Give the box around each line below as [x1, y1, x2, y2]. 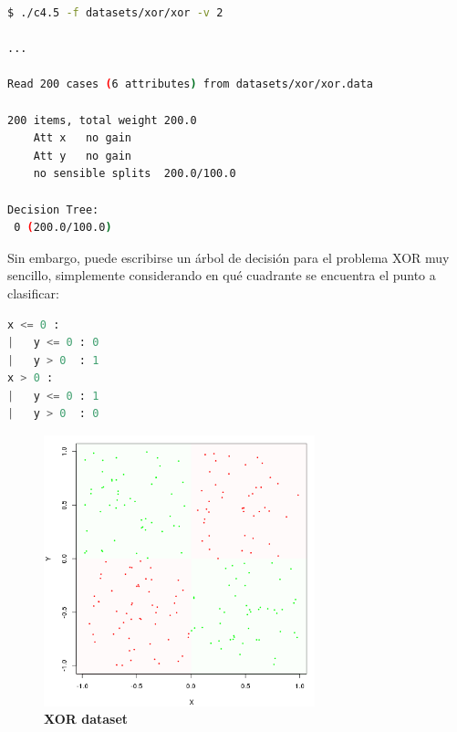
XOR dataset [44, 709, 129, 728]
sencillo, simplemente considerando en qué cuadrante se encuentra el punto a [7, 266, 436, 285]
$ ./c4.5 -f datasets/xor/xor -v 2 [7, 6, 223, 19]
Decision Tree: [7, 203, 99, 216]
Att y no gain [33, 149, 132, 162]
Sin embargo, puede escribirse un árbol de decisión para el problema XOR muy [7, 247, 450, 267]
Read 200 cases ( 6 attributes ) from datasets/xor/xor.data [7, 78, 373, 91]
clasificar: [7, 283, 59, 302]
